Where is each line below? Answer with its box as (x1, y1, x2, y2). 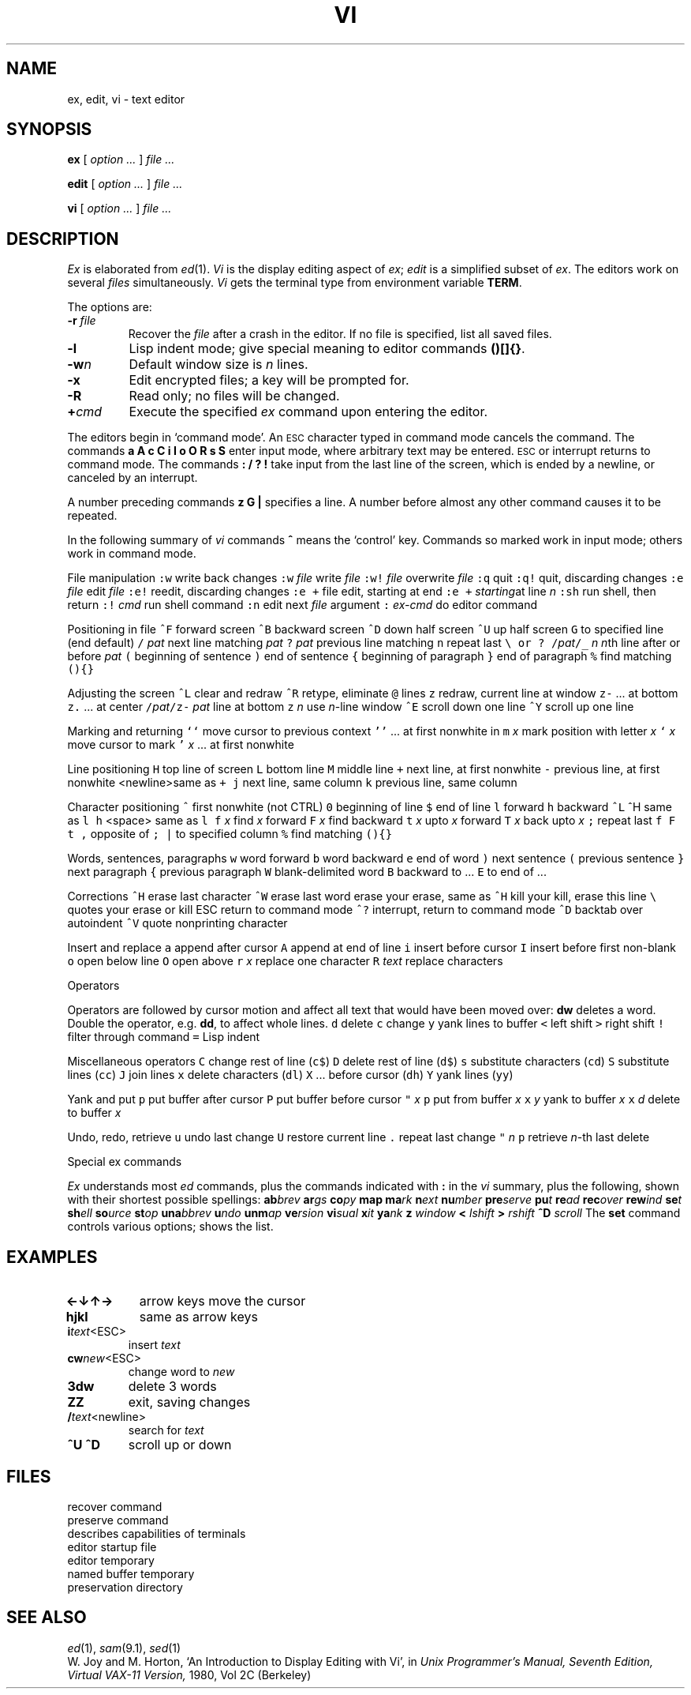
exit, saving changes (128, 1394, 251, 1411)
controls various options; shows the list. (67, 1220, 274, 1234)
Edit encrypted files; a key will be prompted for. (129, 372, 409, 389)
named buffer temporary (67, 1566, 195, 1580)
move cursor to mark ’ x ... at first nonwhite (67, 738, 294, 752)
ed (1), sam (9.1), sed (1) (67, 1641, 181, 1655)
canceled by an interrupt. (67, 471, 198, 485)
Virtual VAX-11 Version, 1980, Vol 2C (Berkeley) (67, 1667, 312, 1682)
